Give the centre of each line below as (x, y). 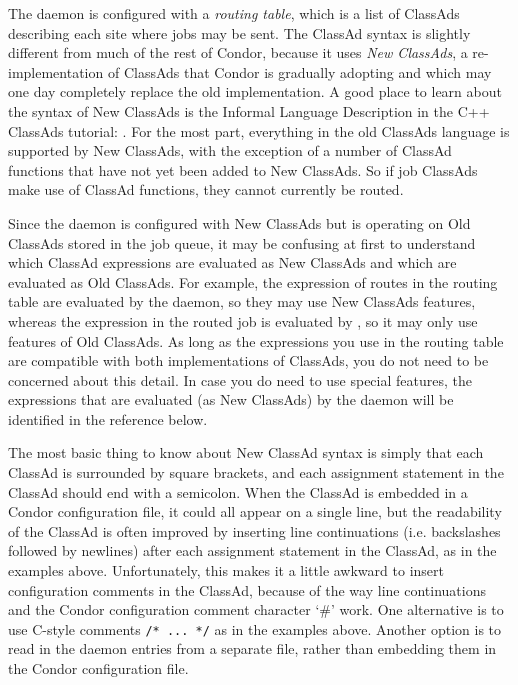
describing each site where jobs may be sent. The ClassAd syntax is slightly (239, 32)
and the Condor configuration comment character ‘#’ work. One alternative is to (256, 609)
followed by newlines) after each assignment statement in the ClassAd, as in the (252, 550)
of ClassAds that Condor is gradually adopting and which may (299, 71)
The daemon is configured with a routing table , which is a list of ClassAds (234, 13)
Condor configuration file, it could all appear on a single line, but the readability (255, 511)
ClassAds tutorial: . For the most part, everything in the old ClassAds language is (259, 130)
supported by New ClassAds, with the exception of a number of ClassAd (230, 150)
